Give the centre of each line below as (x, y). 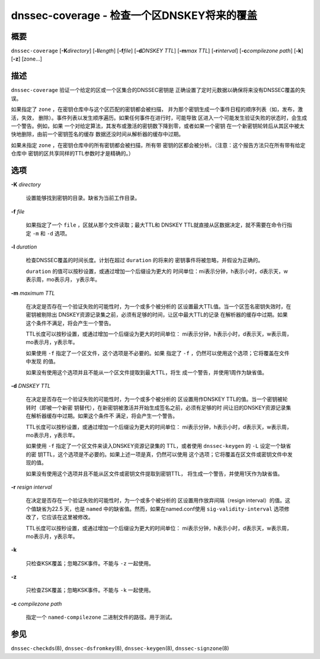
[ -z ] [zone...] (27, 59)
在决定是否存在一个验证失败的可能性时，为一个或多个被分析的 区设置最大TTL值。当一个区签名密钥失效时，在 (159, 306)
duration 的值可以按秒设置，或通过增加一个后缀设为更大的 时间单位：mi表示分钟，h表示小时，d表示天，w (157, 271)
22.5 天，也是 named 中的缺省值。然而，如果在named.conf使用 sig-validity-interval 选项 (168, 509)
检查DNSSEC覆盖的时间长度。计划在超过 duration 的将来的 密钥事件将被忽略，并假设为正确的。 (145, 260)
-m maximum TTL (33, 293)
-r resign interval (32, 487)
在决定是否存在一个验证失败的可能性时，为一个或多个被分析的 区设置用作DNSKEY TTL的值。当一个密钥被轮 (157, 399)
